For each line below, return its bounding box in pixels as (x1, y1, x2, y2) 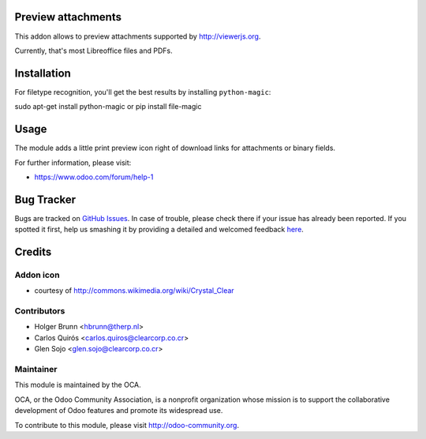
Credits (14, 246, 52, 258)
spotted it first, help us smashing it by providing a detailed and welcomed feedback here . (14, 225, 304, 235)
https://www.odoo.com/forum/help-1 (34, 172, 154, 182)
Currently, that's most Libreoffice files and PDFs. (14, 46, 173, 55)
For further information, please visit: (14, 158, 132, 167)
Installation (14, 66, 71, 80)
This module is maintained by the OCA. (14, 380, 141, 390)
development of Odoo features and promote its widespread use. (14, 406, 223, 415)
